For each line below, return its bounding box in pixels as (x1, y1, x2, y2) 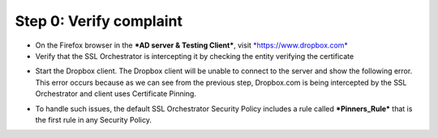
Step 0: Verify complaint (15, 12, 182, 30)
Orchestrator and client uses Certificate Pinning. (35, 89, 196, 98)
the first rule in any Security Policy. (35, 115, 152, 124)
